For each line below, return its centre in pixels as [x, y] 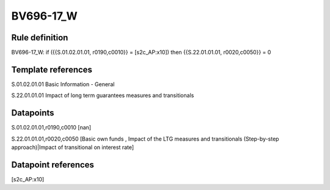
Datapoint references [53, 165]
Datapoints [33, 113]
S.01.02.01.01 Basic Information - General [63, 84]
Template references [52, 69]
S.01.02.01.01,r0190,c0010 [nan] [51, 128]
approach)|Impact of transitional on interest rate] [73, 147]
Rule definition [40, 38]
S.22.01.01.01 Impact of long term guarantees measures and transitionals [103, 95]
